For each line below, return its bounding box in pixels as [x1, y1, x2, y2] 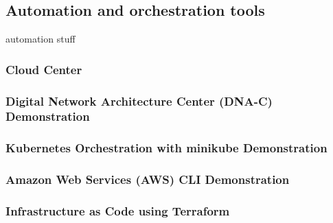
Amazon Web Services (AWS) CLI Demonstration [5, 171, 290, 188]
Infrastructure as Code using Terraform [5, 202, 230, 220]
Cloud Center [5, 60, 82, 78]
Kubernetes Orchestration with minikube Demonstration [5, 139, 328, 156]
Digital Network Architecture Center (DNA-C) [5, 92, 273, 109]
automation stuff [5, 32, 76, 46]
